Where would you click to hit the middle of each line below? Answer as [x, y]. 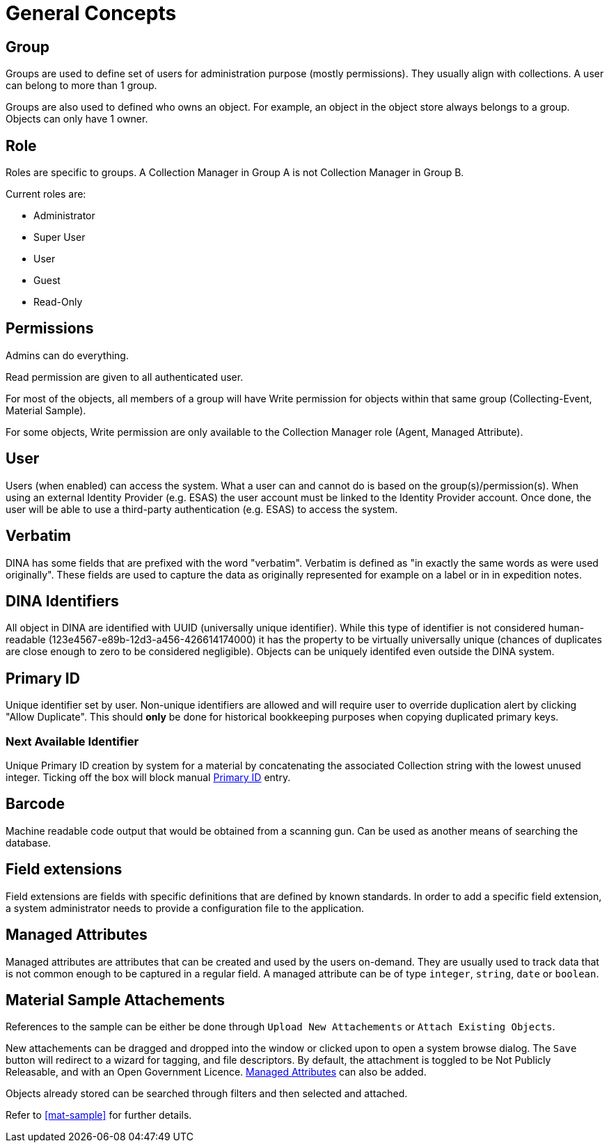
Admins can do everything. [67, 355]
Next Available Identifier [72, 741]
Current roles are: [46, 194]
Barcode [35, 804]
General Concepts [91, 13]
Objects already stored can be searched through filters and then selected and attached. [207, 1094]
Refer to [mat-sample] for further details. [99, 1115]
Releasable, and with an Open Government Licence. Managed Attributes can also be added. [216, 1072]
